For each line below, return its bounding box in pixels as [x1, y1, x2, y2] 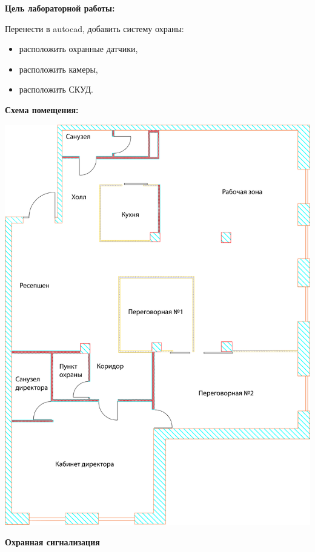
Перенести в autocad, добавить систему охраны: [5, 22, 184, 34]
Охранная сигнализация [5, 535, 100, 548]
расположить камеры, [19, 62, 98, 75]
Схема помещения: [5, 103, 79, 116]
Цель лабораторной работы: [5, 2, 115, 14]
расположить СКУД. [19, 83, 93, 96]
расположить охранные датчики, [19, 42, 138, 55]
